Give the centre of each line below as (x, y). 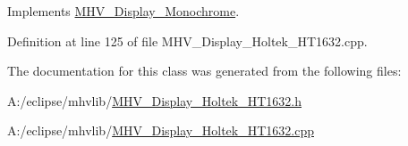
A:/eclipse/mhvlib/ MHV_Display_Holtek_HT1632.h (154, 100)
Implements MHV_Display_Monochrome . (123, 11)
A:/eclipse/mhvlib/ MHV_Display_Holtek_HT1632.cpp (161, 130)
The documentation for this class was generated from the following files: (204, 71)
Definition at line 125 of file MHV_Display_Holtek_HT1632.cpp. (187, 41)
